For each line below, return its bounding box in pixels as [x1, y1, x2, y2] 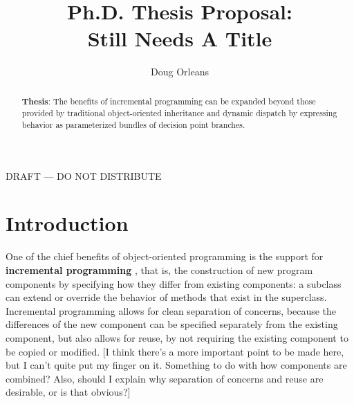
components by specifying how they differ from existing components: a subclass [6, 276, 342, 291]
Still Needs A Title [87, 24, 272, 53]
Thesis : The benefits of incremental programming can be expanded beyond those [21, 95, 316, 107]
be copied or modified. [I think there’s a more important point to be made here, [6, 344, 344, 358]
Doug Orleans [151, 64, 209, 79]
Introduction [6, 209, 129, 237]
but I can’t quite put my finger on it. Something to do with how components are [6, 358, 347, 372]
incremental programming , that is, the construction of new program [6, 262, 313, 277]
